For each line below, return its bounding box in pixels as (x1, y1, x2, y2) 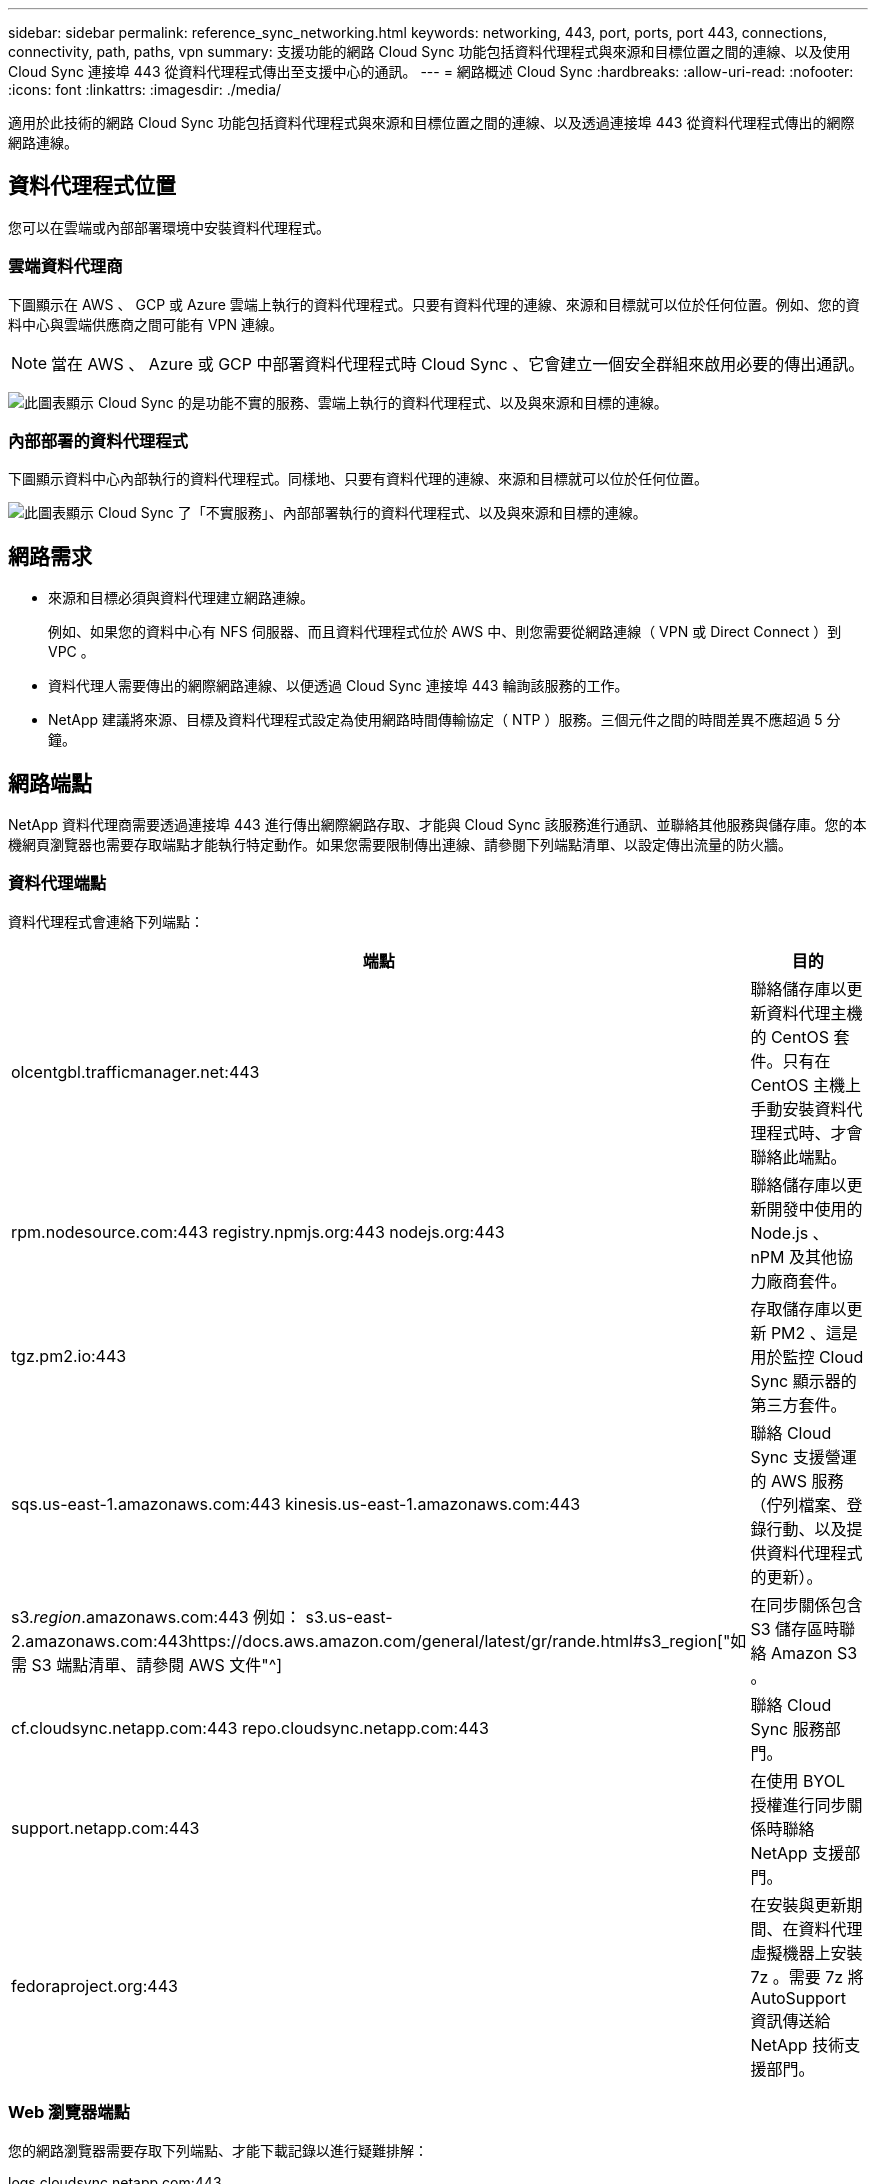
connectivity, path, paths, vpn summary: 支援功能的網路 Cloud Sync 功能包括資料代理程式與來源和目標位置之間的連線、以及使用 (8, 43, 851, 60)
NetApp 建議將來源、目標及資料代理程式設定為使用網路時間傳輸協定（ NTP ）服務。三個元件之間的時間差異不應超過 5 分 (48, 711, 841, 729)
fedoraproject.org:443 (11, 1975, 178, 1996)
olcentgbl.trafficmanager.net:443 (11, 1061, 260, 1082)
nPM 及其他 (750, 1246, 838, 1267)
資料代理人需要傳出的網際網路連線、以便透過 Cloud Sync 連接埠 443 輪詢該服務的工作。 (48, 677, 629, 695)
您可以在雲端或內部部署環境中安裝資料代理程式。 (8, 218, 330, 236)
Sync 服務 (750, 1718, 825, 1739)
